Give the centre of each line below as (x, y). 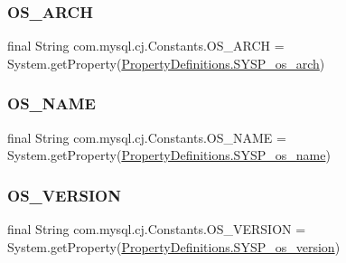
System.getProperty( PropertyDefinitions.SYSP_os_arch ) (166, 63)
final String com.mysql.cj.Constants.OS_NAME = (147, 137)
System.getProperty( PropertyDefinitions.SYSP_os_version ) (174, 246)
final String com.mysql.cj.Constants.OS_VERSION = (157, 229)
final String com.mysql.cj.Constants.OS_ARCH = (146, 46)
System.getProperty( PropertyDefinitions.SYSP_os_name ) (169, 155)
